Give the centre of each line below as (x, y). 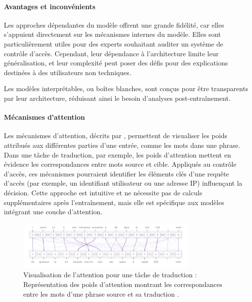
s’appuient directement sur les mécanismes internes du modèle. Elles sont (112, 34)
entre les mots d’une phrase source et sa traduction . (101, 294)
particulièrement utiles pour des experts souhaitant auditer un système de (114, 43)
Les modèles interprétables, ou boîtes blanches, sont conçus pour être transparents (126, 88)
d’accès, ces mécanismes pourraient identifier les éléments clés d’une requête (117, 173)
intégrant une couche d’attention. (53, 212)
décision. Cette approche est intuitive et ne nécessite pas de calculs (103, 192)
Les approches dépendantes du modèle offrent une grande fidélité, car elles (114, 24)
